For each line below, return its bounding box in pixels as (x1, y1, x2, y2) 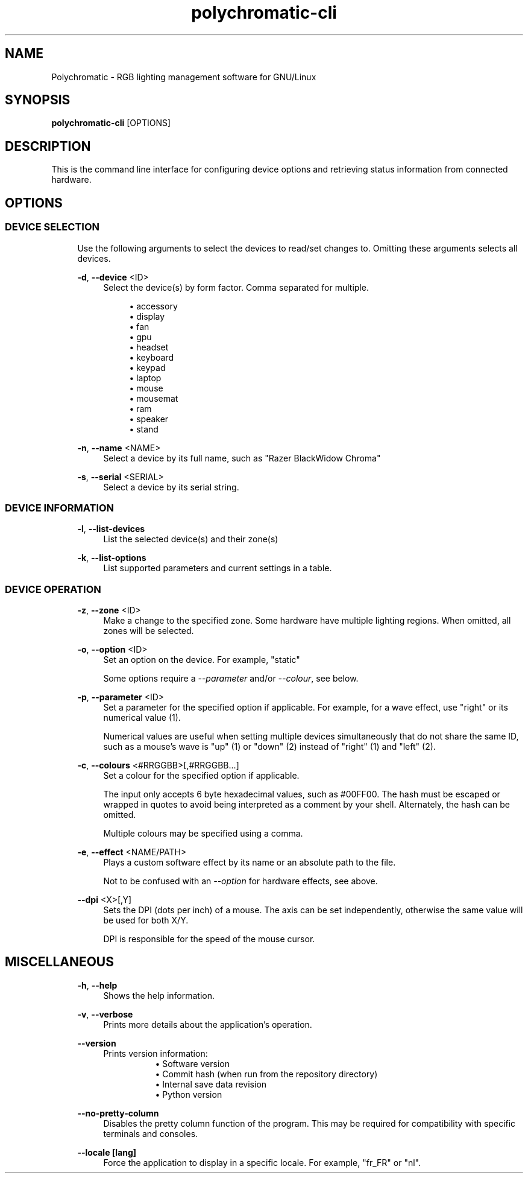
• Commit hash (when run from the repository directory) (155, 1068, 378, 1079)
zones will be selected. (103, 625, 194, 636)
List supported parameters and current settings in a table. (103, 563, 332, 574)
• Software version (155, 1058, 230, 1069)
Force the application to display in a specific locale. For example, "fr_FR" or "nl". (103, 1157, 421, 1168)
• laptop (129, 372, 162, 383)
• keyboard (129, 352, 174, 363)
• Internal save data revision (155, 1078, 267, 1089)
